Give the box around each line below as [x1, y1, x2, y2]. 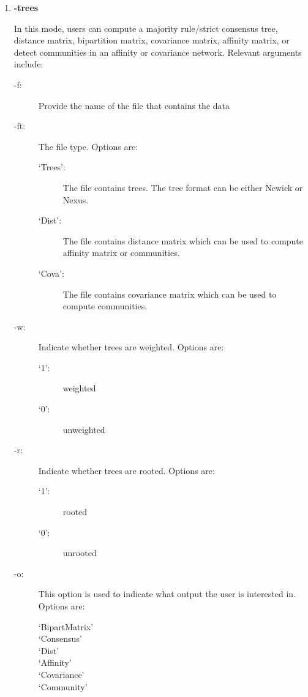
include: [13, 58, 43, 70]
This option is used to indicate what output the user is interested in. [38, 587, 296, 600]
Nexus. [62, 193, 89, 206]
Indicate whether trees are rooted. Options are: [38, 464, 215, 477]
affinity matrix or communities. [62, 246, 180, 259]
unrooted [62, 546, 97, 559]
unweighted [62, 423, 105, 435]
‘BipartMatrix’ [38, 620, 94, 633]
